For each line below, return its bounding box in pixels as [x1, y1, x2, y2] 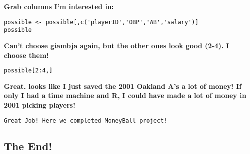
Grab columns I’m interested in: [4, 1, 114, 11]
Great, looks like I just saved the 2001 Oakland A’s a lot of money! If [4, 81, 242, 91]
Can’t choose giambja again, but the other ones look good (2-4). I [4, 40, 229, 50]
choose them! [4, 50, 49, 60]
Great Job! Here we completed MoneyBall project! [4, 117, 167, 124]
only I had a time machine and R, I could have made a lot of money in [4, 90, 247, 100]
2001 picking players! [4, 99, 76, 110]
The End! [4, 138, 52, 153]
